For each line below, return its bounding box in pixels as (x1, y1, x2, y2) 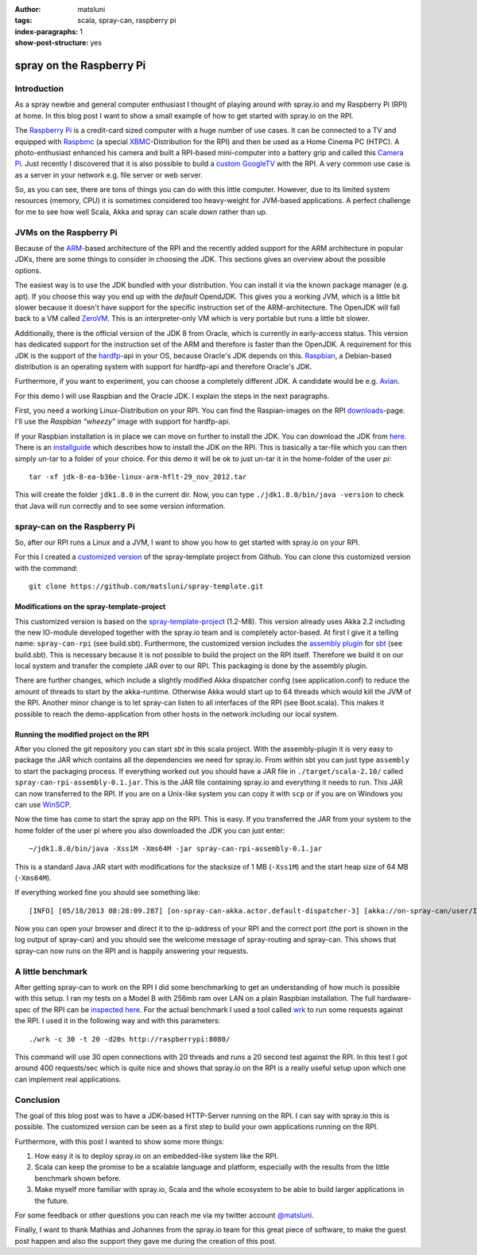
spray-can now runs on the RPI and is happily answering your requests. (14, 946, 249, 956)
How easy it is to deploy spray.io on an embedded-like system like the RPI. (34, 1151, 279, 1161)
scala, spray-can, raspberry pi (77, 16, 176, 25)
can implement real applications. (14, 1074, 122, 1084)
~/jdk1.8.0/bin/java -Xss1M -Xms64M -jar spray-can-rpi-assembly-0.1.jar (29, 844, 323, 854)
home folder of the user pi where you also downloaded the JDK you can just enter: (14, 825, 285, 835)
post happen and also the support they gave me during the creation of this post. (14, 1236, 277, 1245)
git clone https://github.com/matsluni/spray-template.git (29, 582, 264, 591)
